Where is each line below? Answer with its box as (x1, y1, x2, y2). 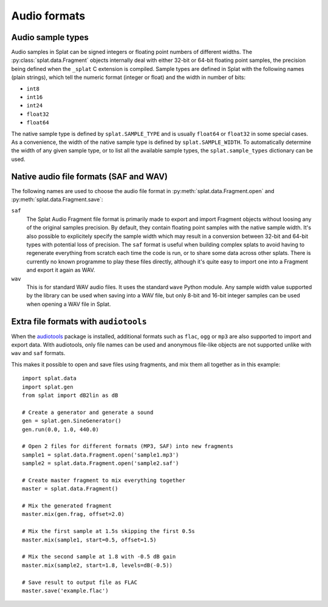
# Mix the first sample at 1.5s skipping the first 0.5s (22, 528, 196, 535)
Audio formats (11, 9, 86, 22)
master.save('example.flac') (22, 587, 109, 594)
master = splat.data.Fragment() (22, 486, 118, 492)
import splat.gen (22, 383, 73, 390)
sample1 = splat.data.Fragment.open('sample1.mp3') (22, 451, 179, 458)
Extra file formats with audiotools (11, 316, 147, 327)
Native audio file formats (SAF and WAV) (11, 171, 168, 181)
